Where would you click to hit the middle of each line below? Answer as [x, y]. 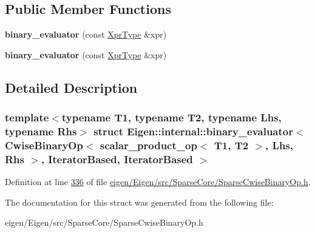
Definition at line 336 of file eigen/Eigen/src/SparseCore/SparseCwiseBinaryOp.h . [158, 182]
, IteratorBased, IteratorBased [117, 159]
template [27, 117]
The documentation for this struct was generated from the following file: [139, 202]
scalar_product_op [148, 145]
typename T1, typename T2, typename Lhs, [171, 117]
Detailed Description [71, 87]
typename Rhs [41, 131]
